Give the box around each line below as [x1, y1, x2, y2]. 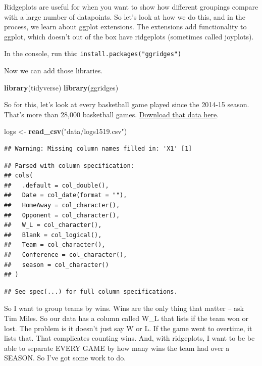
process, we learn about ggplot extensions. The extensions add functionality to [4, 21, 247, 32]
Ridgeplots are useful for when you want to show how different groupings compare [4, 2, 258, 12]
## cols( [4, 172, 33, 179]
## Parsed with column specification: [4, 162, 134, 169]
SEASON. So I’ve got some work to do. [4, 352, 126, 363]
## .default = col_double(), [4, 181, 109, 189]
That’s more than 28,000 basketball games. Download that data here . [4, 109, 219, 119]
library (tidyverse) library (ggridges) [4, 82, 119, 93]
